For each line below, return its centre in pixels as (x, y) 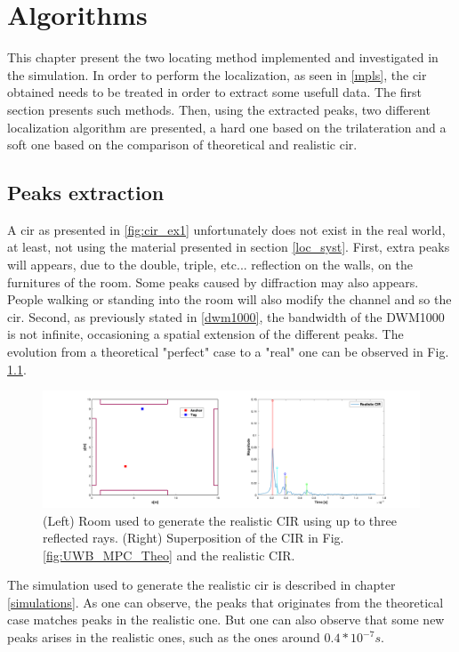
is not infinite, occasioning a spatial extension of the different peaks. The (205, 334)
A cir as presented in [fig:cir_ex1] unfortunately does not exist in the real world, (226, 229)
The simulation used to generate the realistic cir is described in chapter (201, 585)
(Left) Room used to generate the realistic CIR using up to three (220, 520)
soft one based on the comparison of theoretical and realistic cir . (182, 145)
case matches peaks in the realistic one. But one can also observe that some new (226, 620)
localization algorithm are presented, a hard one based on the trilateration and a (227, 127)
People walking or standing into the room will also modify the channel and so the (229, 299)
